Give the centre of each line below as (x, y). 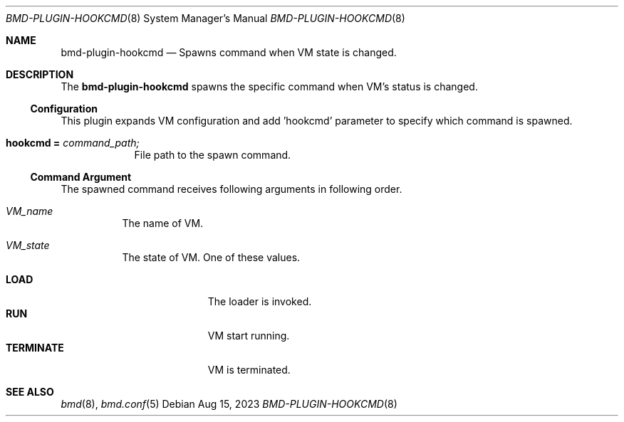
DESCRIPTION (40, 74)
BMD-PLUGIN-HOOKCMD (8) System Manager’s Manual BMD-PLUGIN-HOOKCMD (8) (206, 18)
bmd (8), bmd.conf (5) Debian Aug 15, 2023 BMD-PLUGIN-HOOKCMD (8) (229, 404)
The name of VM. (163, 223)
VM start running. (249, 336)
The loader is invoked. (260, 301)
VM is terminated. (249, 370)
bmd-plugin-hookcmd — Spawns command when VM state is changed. (229, 52)
